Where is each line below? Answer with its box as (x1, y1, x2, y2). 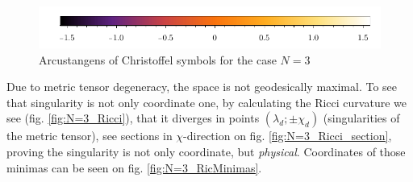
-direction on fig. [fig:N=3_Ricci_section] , (183, 127, 392, 144)
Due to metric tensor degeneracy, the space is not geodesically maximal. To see (6, 78, 398, 95)
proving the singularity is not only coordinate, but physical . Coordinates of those (6, 143, 406, 159)
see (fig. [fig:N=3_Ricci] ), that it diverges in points (6, 110, 260, 126)
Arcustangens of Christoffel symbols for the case (39, 51, 277, 68)
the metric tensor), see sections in (6, 127, 173, 144)
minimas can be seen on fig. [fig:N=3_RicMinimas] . (6, 159, 262, 176)
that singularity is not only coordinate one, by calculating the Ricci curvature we (6, 93, 407, 110)
